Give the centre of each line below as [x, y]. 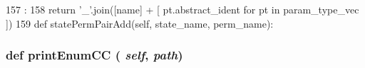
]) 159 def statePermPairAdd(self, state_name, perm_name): [140, 23]
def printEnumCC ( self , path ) [94, 55]
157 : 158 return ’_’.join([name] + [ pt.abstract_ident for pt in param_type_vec [182, 9]
